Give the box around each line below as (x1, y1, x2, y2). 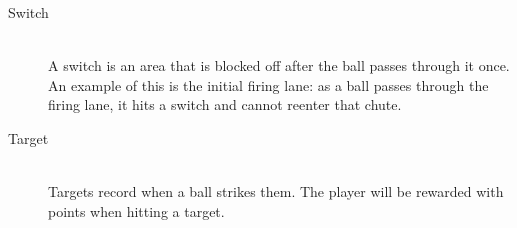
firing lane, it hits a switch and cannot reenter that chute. (48, 94, 402, 115)
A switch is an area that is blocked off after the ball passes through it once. (48, 55, 510, 76)
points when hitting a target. (48, 200, 225, 221)
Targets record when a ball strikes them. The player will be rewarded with (48, 181, 504, 202)
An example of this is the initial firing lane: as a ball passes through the (48, 74, 489, 95)
